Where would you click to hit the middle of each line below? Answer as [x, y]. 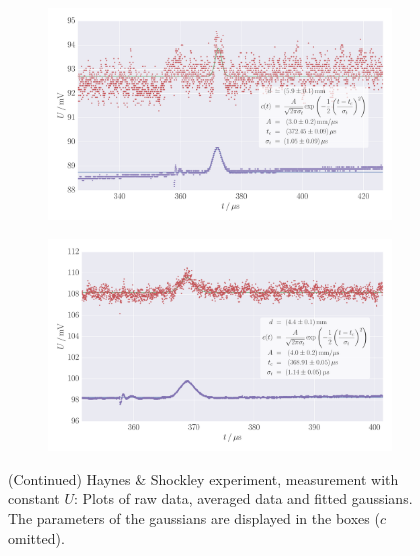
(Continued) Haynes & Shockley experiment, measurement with [203, 478]
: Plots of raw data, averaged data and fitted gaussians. [243, 498]
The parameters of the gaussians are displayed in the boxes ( [194, 518]
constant [34, 498]
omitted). [36, 537]
